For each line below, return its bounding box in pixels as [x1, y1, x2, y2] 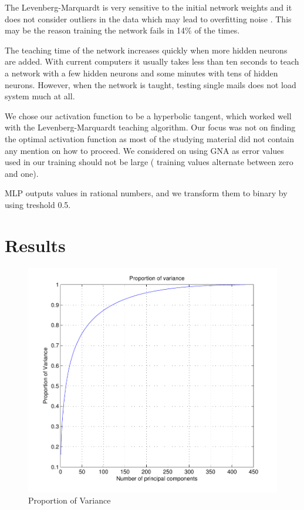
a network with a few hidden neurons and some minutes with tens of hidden [5, 66, 278, 79]
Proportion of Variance [28, 494, 111, 506]
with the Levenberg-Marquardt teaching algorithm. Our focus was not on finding [5, 121, 296, 133]
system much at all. [5, 90, 75, 102]
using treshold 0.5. [5, 198, 71, 210]
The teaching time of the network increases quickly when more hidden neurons [5, 43, 288, 56]
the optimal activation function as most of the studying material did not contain [5, 132, 295, 145]
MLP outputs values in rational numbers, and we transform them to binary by [5, 187, 288, 199]
